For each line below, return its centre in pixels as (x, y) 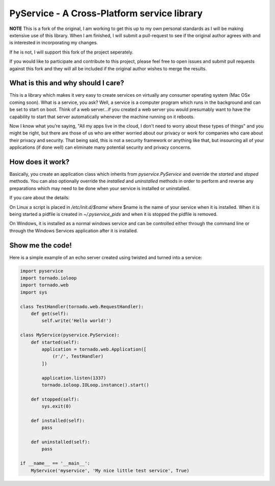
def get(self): (50, 314)
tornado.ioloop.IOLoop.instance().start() (95, 385)
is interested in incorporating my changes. (54, 43)
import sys (34, 292)
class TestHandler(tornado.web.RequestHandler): (82, 306)
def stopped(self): (55, 399)
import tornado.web (44, 285)
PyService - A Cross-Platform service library (106, 13)
